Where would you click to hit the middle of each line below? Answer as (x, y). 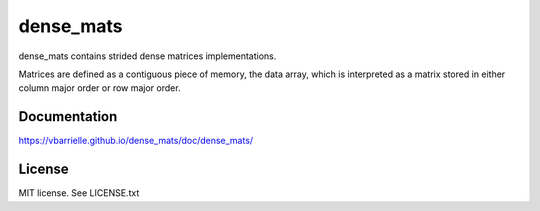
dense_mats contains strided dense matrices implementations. (147, 56)
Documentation (68, 116)
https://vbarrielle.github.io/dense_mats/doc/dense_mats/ (136, 141)
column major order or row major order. (99, 88)
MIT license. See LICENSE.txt (79, 193)
